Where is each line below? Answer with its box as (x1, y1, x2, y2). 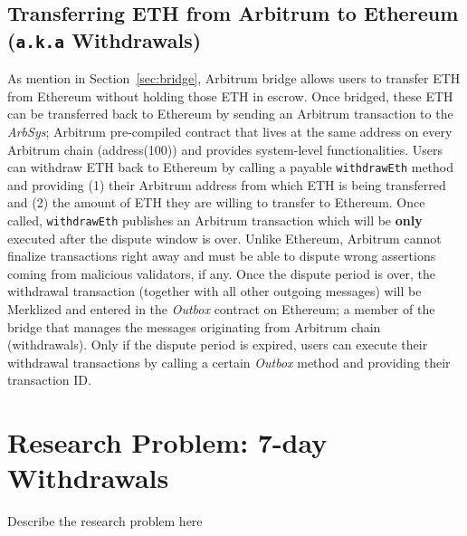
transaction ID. (7, 370, 91, 389)
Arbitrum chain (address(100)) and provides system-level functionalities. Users (7, 139, 443, 158)
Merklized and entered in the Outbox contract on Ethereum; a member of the (7, 300, 435, 319)
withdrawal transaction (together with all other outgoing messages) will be (7, 282, 422, 301)
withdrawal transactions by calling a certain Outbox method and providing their (7, 352, 451, 371)
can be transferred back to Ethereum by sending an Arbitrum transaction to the (7, 104, 453, 123)
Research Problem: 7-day (7, 424, 328, 461)
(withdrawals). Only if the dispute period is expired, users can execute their (7, 335, 428, 354)
